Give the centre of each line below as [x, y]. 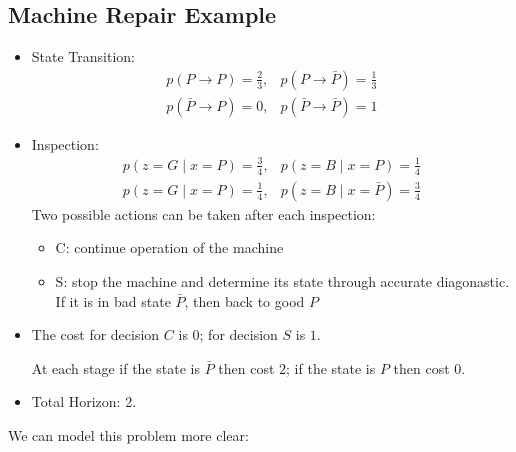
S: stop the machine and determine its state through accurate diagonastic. [282, 281]
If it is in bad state [113, 300]
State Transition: [83, 56]
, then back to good [244, 300]
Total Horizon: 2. [84, 401]
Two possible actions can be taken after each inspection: [203, 213]
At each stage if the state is [115, 367]
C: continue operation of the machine [169, 247]
